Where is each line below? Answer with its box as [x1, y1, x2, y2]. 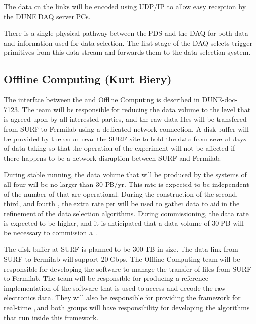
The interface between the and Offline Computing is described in [4, 94, 200, 105]
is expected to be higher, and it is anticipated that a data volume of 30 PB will [4, 218, 244, 228]
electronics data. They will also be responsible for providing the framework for [4, 292, 241, 303]
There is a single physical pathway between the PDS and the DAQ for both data [4, 28, 248, 38]
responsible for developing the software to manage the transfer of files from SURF [4, 263, 252, 274]
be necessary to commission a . [4, 227, 97, 237]
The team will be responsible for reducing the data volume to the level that [22, 104, 251, 114]
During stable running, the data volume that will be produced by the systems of [4, 169, 247, 180]
